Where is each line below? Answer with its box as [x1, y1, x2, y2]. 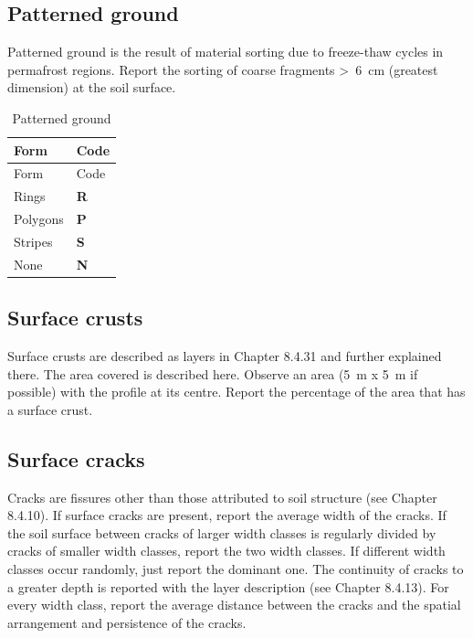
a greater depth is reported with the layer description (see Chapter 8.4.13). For [7, 577, 449, 596]
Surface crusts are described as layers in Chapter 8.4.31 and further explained [7, 346, 442, 366]
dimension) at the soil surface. [7, 78, 176, 97]
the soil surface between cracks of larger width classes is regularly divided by [7, 523, 436, 542]
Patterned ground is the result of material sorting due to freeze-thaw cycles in [7, 42, 444, 61]
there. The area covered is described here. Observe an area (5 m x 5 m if [7, 364, 418, 383]
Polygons [14, 209, 64, 229]
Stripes [14, 231, 53, 250]
